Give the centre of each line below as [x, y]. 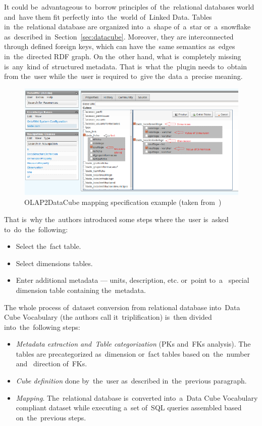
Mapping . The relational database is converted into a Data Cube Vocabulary [137, 397]
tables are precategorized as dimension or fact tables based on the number [133, 353]
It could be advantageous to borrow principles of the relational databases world [129, 7]
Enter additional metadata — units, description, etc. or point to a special [133, 280]
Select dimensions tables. [54, 263]
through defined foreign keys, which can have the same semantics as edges [120, 46]
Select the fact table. [48, 246]
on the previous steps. [51, 417]
